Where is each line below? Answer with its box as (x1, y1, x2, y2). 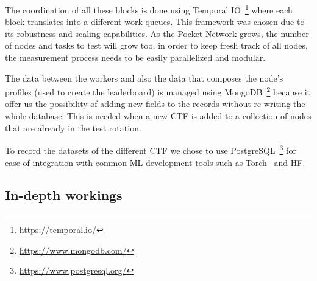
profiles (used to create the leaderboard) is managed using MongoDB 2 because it (5, 84, 311, 98)
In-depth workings (5, 186, 123, 204)
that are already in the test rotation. (5, 121, 141, 134)
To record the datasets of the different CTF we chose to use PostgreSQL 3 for (5, 142, 296, 156)
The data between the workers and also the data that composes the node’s (5, 71, 283, 84)
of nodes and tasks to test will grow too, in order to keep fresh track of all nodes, (5, 39, 308, 52)
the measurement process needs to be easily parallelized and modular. (5, 51, 266, 64)
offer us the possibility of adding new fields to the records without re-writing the (5, 97, 305, 110)
